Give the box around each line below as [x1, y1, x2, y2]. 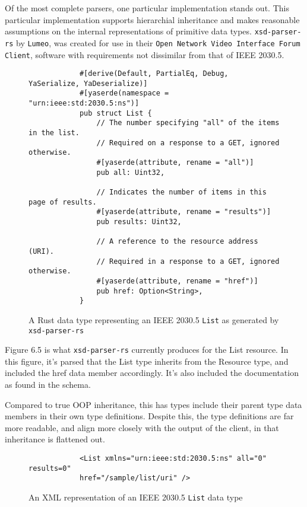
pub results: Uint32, [96, 218, 182, 226]
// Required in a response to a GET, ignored [96, 257, 280, 266]
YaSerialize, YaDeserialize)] [29, 79, 148, 88]
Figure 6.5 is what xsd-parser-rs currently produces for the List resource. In [5, 343, 289, 356]
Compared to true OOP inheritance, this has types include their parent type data [5, 398, 302, 410]
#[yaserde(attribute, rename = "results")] [96, 208, 271, 216]
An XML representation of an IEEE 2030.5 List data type [29, 491, 243, 503]
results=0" [29, 464, 71, 473]
